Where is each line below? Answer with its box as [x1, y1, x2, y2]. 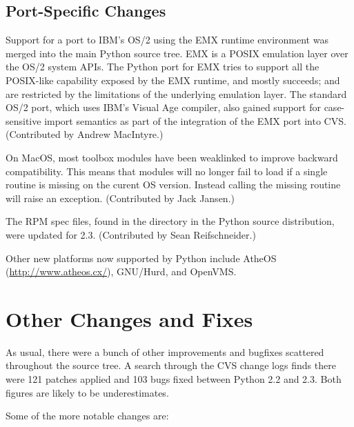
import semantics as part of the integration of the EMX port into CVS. [44, 113, 346, 128]
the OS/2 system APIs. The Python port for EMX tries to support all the [6, 59, 319, 74]
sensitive [6, 113, 41, 128]
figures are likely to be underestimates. [6, 385, 169, 399]
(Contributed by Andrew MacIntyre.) [6, 127, 164, 141]
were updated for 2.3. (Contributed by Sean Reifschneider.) [6, 227, 256, 241]
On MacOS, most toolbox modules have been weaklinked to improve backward [6, 150, 338, 164]
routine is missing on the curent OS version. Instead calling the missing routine [6, 177, 341, 192]
